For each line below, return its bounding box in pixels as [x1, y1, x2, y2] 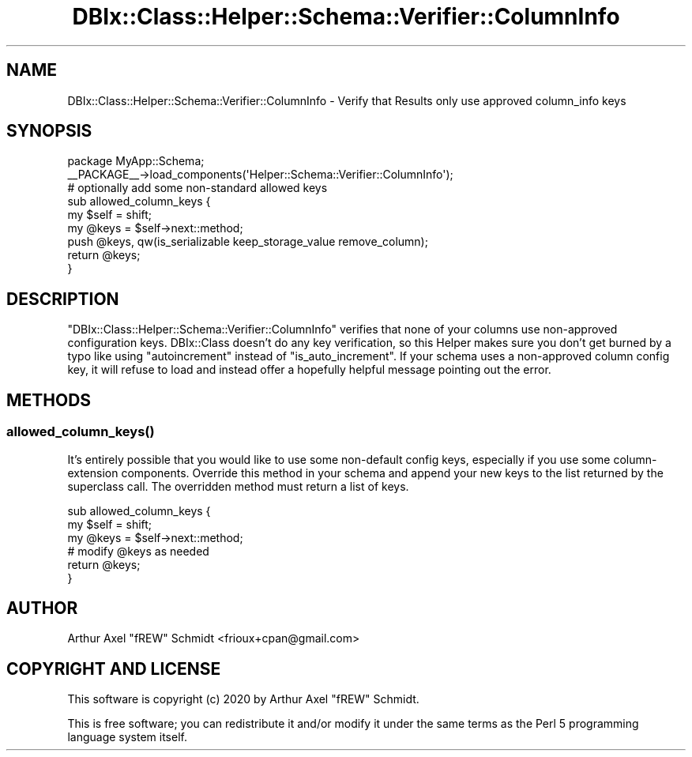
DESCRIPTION [6, 288, 119, 309]
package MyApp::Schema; [67, 154, 205, 168]
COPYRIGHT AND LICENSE [6, 658, 221, 679]
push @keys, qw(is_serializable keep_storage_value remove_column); [67, 235, 428, 249]
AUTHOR [6, 597, 78, 618]
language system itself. [67, 730, 187, 744]
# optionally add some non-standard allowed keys [67, 181, 328, 195]
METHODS [6, 390, 92, 410]
